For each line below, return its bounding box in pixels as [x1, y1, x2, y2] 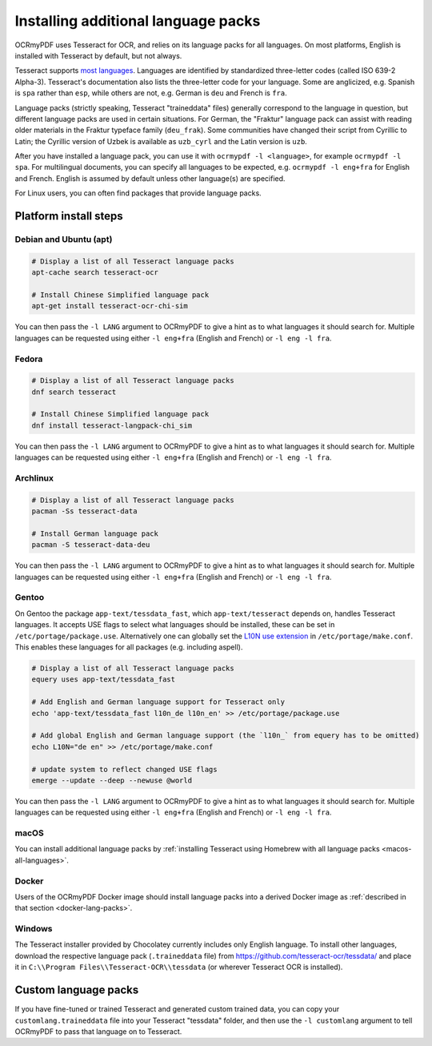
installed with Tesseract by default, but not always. [14, 50, 182, 60]
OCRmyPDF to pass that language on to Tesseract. [14, 1026, 182, 1036]
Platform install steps [14, 209, 123, 223]
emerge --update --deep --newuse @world [31, 775, 192, 785]
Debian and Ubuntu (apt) [14, 234, 113, 245]
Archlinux [14, 473, 54, 484]
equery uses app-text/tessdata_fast [31, 675, 176, 684]
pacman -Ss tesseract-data [31, 507, 138, 516]
